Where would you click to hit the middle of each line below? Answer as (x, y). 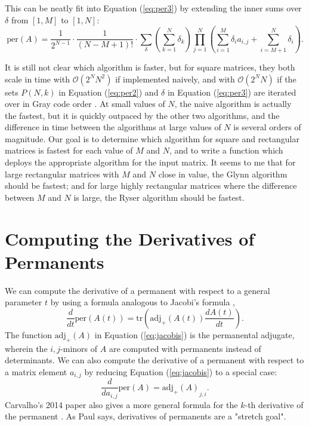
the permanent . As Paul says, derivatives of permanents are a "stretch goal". (146, 416)
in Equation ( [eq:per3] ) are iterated (232, 92)
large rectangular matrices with (62, 174)
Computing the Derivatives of (130, 238)
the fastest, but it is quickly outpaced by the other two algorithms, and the (142, 115)
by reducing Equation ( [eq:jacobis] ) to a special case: (181, 371)
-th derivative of (274, 404)
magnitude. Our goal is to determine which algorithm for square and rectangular (152, 138)
